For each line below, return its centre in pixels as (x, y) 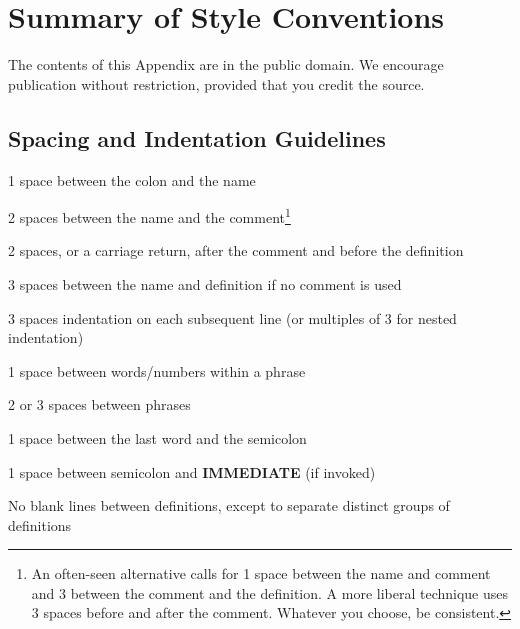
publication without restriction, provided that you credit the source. (216, 83)
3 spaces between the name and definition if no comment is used (205, 283)
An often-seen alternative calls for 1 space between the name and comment (261, 573)
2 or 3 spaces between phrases (99, 404)
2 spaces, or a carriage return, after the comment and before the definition (236, 250)
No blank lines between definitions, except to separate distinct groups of (229, 505)
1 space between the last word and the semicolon (157, 437)
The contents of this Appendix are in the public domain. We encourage (226, 64)
